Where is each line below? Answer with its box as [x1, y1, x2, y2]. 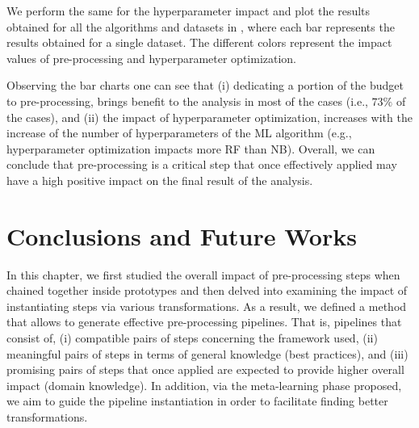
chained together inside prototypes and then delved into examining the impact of [6, 282, 408, 299]
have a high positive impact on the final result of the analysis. [6, 171, 313, 188]
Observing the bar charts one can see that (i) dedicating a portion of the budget [6, 77, 404, 94]
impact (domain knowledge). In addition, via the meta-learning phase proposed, [6, 376, 402, 393]
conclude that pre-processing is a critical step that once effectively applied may [6, 156, 397, 173]
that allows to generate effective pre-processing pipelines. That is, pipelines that [6, 313, 402, 330]
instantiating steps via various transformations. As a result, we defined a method [6, 297, 407, 314]
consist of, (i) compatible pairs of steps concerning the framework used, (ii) [6, 329, 378, 346]
